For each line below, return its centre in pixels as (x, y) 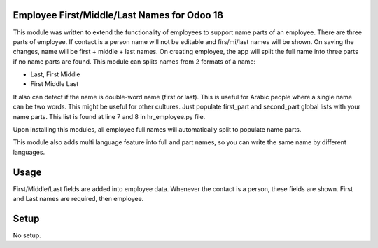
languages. (29, 152)
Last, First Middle (55, 74)
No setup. (27, 235)
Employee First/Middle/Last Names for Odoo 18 (118, 15)
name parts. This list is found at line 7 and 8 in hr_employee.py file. (109, 116)
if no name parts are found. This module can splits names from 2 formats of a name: (134, 61)
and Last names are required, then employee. (78, 199)
